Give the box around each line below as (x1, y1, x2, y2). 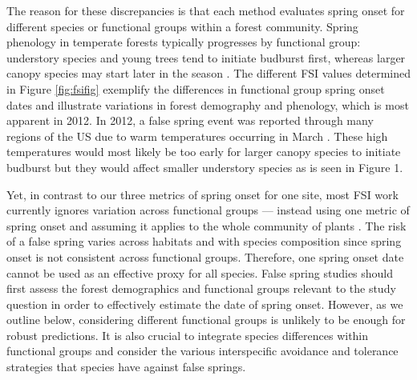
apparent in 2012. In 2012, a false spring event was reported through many (6, 112, 374, 129)
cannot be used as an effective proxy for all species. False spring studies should (6, 264, 394, 281)
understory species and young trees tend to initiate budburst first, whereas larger (6, 49, 406, 66)
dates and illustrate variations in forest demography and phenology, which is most (6, 96, 409, 113)
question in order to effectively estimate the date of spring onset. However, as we (6, 295, 403, 312)
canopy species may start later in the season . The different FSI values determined (6, 65, 411, 82)
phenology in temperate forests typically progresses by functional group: (6, 34, 361, 50)
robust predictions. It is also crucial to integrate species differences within (6, 326, 369, 343)
